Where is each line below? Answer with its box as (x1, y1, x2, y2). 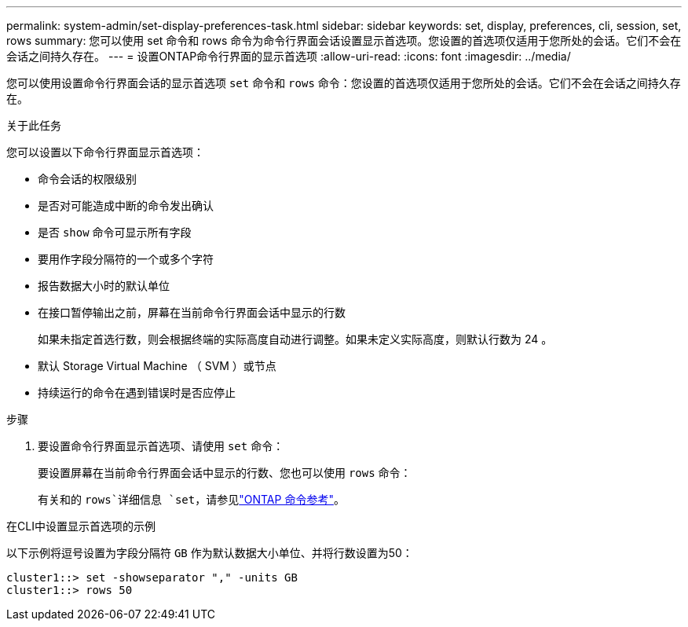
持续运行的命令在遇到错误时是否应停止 (38, 386, 236, 399)
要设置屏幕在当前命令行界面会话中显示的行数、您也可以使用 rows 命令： (38, 466, 412, 479)
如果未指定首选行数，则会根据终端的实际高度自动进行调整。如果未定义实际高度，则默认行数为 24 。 (38, 332, 553, 346)
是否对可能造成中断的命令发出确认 (38, 199, 214, 212)
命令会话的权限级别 (38, 172, 137, 185)
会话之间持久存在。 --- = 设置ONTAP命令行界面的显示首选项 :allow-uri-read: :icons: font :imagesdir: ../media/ (6, 49, 571, 63)
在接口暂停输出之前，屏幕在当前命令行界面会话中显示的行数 (38, 306, 346, 319)
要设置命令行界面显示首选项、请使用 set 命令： (38, 439, 284, 453)
